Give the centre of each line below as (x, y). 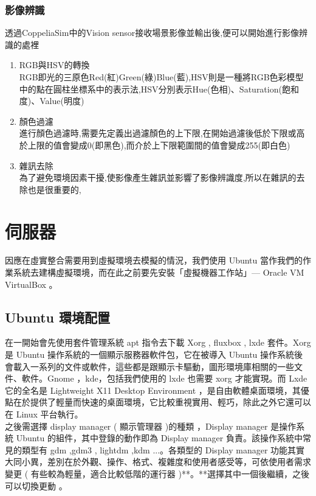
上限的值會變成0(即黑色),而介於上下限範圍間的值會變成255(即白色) (159, 145)
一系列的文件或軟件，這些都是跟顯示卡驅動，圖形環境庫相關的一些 (162, 366)
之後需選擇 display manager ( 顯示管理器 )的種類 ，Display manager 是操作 (151, 426)
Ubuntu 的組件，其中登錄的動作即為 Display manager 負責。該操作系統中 (159, 438)
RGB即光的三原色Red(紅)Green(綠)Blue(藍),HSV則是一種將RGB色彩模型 (161, 77)
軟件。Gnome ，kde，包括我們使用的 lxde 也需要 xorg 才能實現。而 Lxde (164, 378)
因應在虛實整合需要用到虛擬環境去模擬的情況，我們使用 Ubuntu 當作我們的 (154, 260)
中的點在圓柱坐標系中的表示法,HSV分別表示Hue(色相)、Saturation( (150, 89)
